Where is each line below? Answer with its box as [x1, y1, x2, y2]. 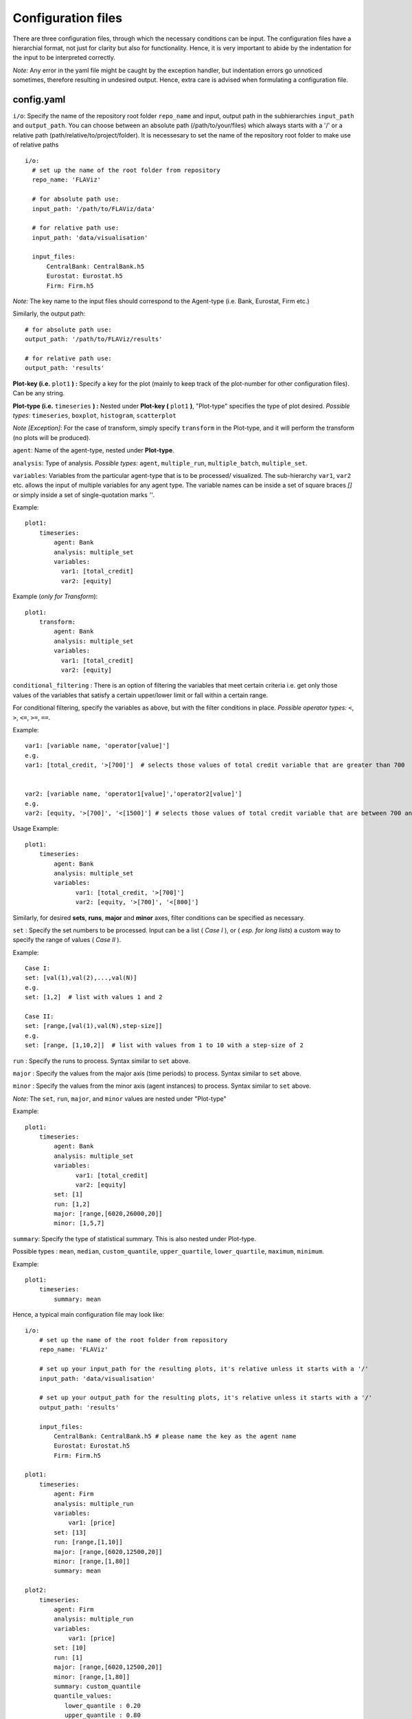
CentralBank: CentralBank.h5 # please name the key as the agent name [54, 1432, 297, 1440]
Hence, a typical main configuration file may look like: [12, 1311, 165, 1319]
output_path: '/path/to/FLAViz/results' [25, 336, 163, 343]
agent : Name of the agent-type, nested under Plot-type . [12, 446, 174, 455]
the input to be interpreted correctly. [12, 54, 116, 62]
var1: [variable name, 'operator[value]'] [25, 742, 170, 749]
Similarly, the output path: [12, 309, 86, 318]
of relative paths [12, 141, 59, 149]
